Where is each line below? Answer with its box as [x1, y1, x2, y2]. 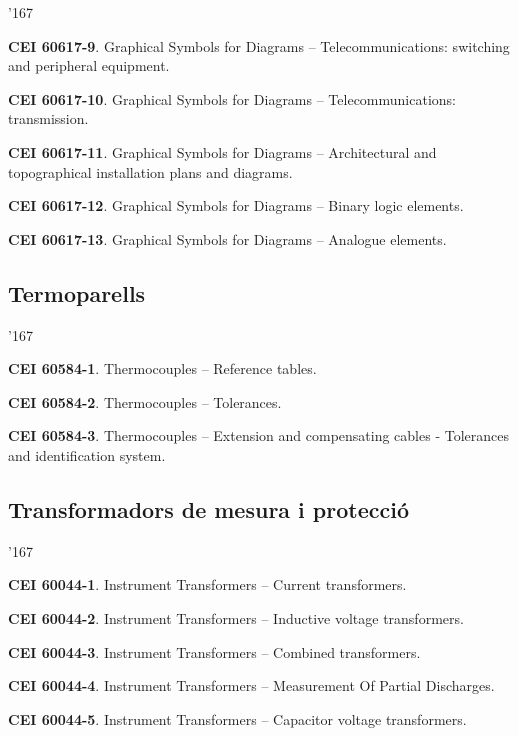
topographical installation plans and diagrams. [8, 161, 293, 182]
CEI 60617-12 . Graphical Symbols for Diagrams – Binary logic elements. [8, 195, 464, 216]
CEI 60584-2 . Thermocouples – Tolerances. [8, 391, 282, 412]
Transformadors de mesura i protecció [8, 493, 409, 524]
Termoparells [8, 277, 146, 308]
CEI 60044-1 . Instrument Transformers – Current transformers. [8, 574, 407, 595]
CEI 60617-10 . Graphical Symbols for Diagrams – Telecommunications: [8, 88, 456, 109]
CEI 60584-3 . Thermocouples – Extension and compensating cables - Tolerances [8, 425, 509, 446]
